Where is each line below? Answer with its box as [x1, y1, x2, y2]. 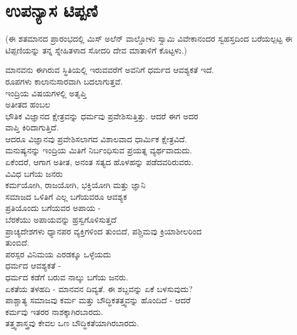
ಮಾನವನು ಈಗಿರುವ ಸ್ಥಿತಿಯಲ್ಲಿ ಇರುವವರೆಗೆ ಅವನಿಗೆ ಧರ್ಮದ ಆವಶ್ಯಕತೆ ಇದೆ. [5, 63, 214, 76]
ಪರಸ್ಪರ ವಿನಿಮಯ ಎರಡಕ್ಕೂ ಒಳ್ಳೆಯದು [5, 247, 111, 260]
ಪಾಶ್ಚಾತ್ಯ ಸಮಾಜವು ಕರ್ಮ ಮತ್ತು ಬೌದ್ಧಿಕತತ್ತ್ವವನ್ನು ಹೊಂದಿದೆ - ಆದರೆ [5, 294, 191, 306]
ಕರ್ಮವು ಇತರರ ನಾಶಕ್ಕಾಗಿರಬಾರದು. [5, 305, 104, 317]
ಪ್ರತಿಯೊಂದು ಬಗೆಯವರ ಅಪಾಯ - [5, 202, 101, 214]
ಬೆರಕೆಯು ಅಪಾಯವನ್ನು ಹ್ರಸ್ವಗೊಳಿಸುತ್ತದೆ [5, 213, 117, 226]
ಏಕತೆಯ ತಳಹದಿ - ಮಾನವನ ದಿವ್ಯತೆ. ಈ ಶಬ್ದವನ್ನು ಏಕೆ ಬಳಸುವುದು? [5, 282, 193, 294]
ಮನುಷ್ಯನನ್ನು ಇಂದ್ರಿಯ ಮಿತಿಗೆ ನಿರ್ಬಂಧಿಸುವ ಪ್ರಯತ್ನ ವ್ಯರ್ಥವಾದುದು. [5, 144, 192, 156]
